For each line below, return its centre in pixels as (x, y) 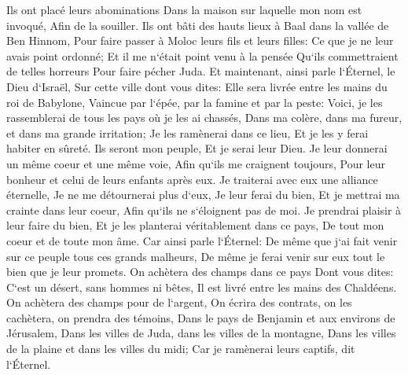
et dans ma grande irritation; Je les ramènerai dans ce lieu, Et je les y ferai (187, 132)
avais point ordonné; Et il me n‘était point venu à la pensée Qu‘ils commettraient (202, 55)
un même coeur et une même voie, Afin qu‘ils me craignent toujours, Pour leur (196, 163)
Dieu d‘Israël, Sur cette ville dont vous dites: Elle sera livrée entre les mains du (197, 86)
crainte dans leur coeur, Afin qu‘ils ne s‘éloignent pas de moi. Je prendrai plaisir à (204, 210)
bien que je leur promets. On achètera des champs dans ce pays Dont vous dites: (200, 272)
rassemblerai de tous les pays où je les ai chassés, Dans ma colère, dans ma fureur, (204, 118)
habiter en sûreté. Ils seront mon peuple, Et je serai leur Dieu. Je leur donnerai (197, 148)
